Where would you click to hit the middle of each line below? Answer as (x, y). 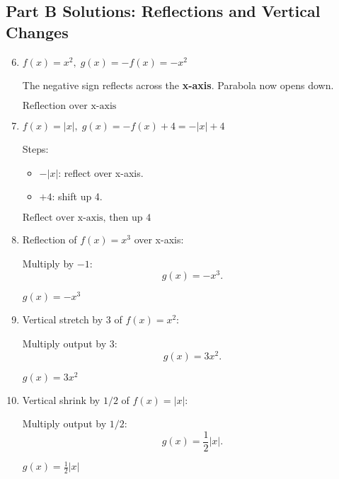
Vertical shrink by (61, 399)
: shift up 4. (77, 196)
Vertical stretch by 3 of (72, 319)
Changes (37, 31)
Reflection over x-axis (69, 106)
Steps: (35, 149)
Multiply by (48, 263)
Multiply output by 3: (70, 343)
